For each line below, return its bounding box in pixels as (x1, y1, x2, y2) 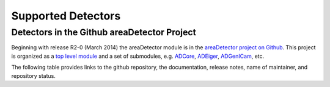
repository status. (11, 72, 56, 79)
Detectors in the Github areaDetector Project (11, 27, 197, 38)
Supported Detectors (11, 9, 121, 23)
